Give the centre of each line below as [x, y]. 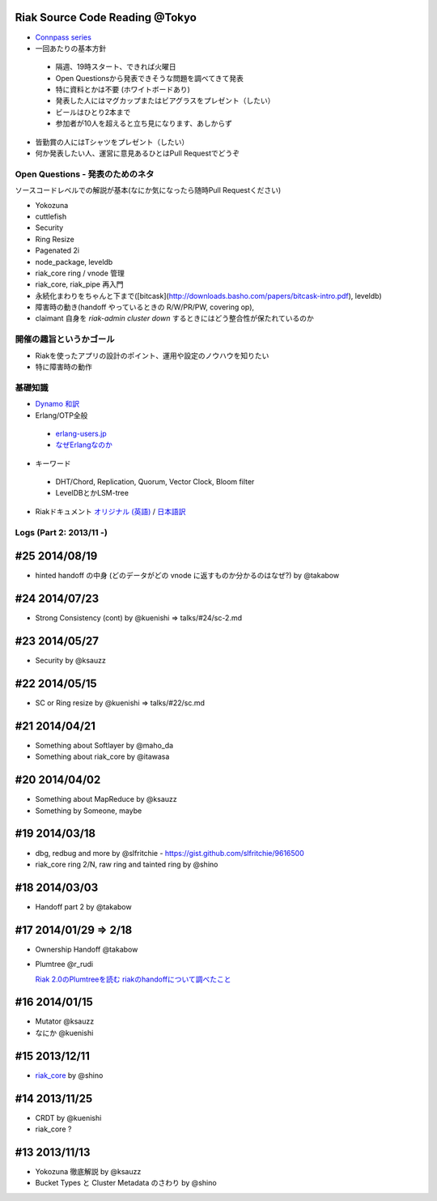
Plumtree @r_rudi [64, 965]
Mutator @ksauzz [65, 1021]
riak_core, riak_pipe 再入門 [80, 284]
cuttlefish [51, 216]
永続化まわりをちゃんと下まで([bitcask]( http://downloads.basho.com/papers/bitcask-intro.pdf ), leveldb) [208, 296]
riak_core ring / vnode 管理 [80, 273]
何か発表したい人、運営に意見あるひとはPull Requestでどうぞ [138, 153]
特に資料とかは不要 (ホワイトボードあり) [123, 90]
